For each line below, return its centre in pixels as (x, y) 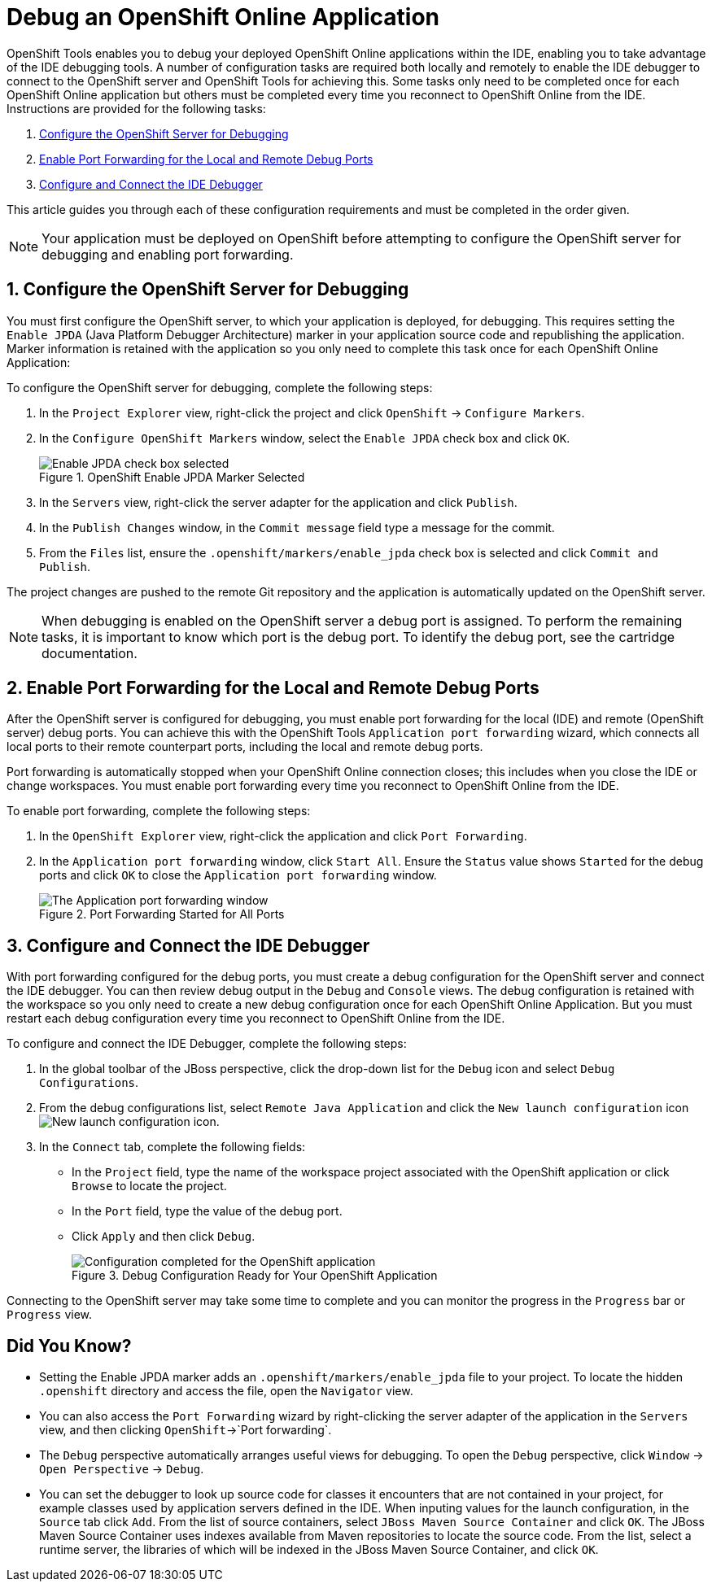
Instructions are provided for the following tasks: (136, 108)
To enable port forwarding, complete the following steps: (159, 811)
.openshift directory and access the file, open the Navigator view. (226, 1391)
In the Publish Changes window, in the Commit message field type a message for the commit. (297, 527)
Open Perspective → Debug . (122, 1469)
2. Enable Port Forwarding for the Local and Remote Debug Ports (273, 688)
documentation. (90, 653)
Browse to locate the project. (149, 1186)
